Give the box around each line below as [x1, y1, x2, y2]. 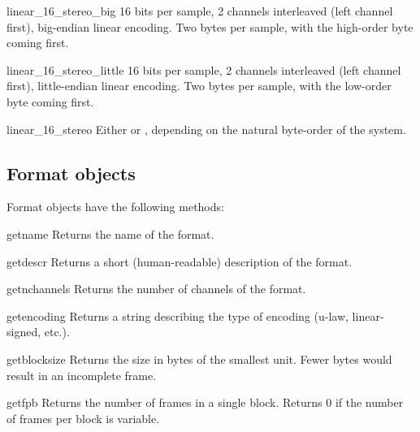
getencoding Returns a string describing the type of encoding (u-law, [6, 307, 349, 324]
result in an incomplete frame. [6, 366, 157, 383]
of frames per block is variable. [6, 409, 160, 426]
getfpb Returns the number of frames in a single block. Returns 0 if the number [6, 394, 404, 411]
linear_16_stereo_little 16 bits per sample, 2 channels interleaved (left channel [6, 61, 401, 78]
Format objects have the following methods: [6, 198, 224, 215]
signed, [6, 323, 41, 340]
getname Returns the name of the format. [6, 225, 214, 242]
